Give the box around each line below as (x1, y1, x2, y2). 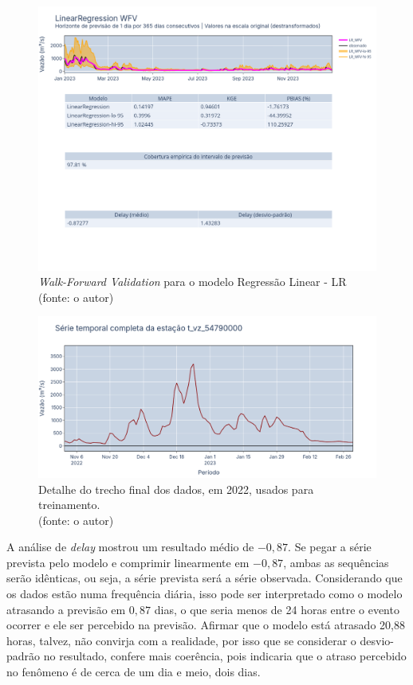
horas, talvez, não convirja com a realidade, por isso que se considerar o (6, 632, 356, 648)
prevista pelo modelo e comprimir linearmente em (6, 554, 250, 570)
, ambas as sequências (283, 554, 389, 570)
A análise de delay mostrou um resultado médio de (6, 538, 254, 555)
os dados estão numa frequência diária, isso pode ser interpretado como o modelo (6, 585, 403, 602)
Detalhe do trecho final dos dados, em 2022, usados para (38, 480, 314, 497)
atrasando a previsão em (6, 601, 126, 617)
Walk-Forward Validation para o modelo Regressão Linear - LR (38, 273, 347, 290)
